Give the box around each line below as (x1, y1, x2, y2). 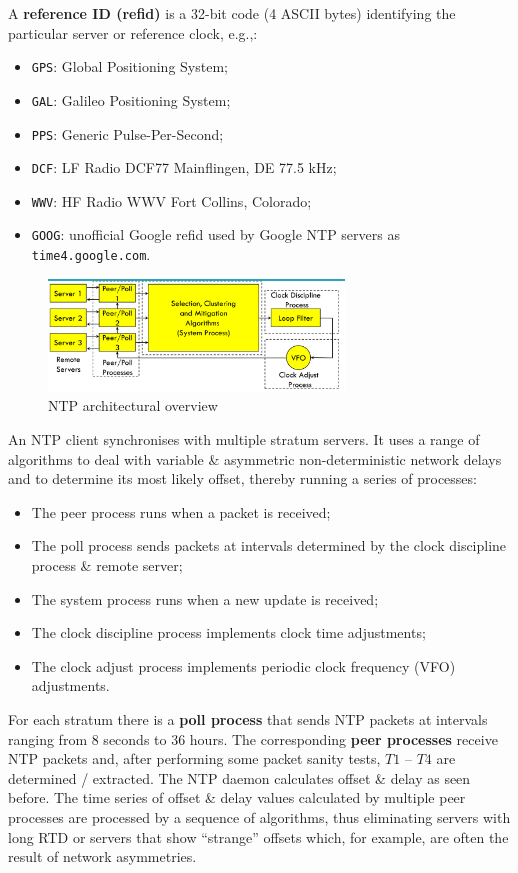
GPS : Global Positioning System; (31, 56, 228, 77)
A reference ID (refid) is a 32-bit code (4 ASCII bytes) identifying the (8, 3, 456, 23)
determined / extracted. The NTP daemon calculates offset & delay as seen (8, 767, 471, 788)
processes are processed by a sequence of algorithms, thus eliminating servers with (8, 806, 511, 827)
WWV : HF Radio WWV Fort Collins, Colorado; (31, 190, 312, 211)
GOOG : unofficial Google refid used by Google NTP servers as (31, 224, 400, 245)
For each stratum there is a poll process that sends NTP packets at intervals (8, 708, 488, 729)
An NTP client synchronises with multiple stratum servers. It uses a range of (8, 429, 480, 449)
